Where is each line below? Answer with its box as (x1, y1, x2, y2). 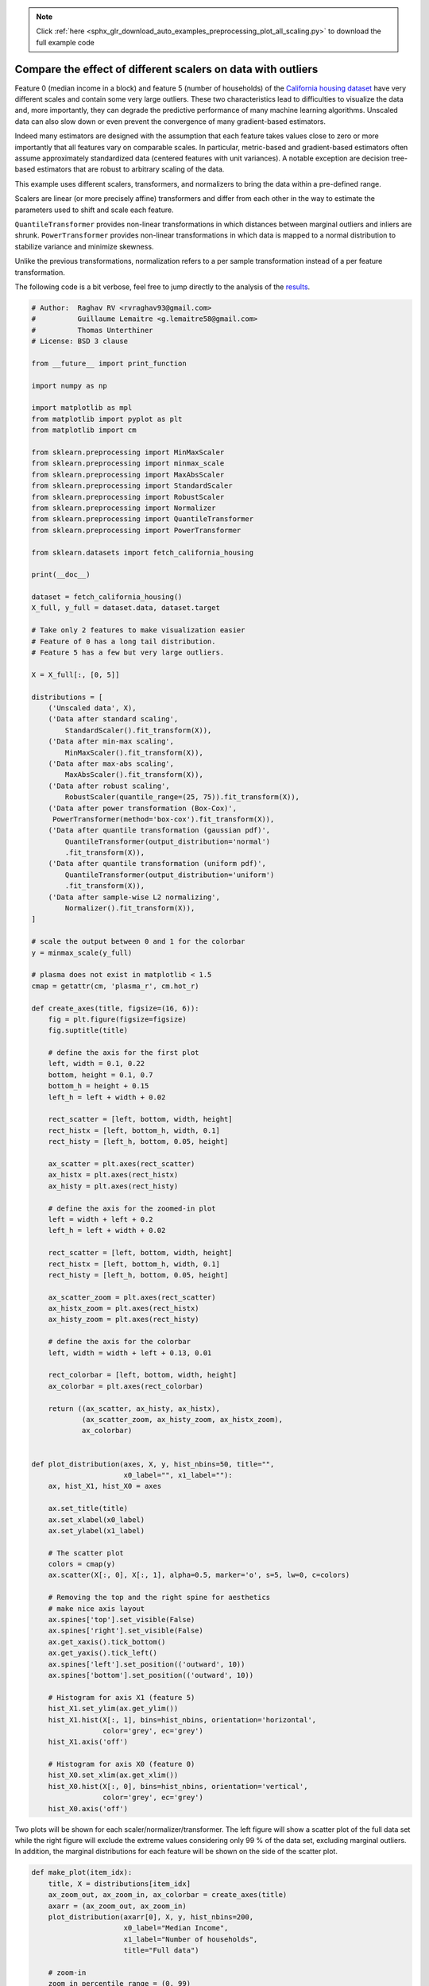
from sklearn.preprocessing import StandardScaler (31, 481, 234, 490)
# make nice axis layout (48, 1604, 145, 1613)
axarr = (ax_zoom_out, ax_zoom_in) (48, 1901, 187, 1911)
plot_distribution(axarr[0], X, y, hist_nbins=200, (48, 1912, 254, 1922)
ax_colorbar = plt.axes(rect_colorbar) (48, 1381, 204, 1390)
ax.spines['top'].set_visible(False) (48, 1615, 195, 1625)
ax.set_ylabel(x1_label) (48, 1526, 145, 1535)
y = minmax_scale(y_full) (31, 948, 133, 957)
